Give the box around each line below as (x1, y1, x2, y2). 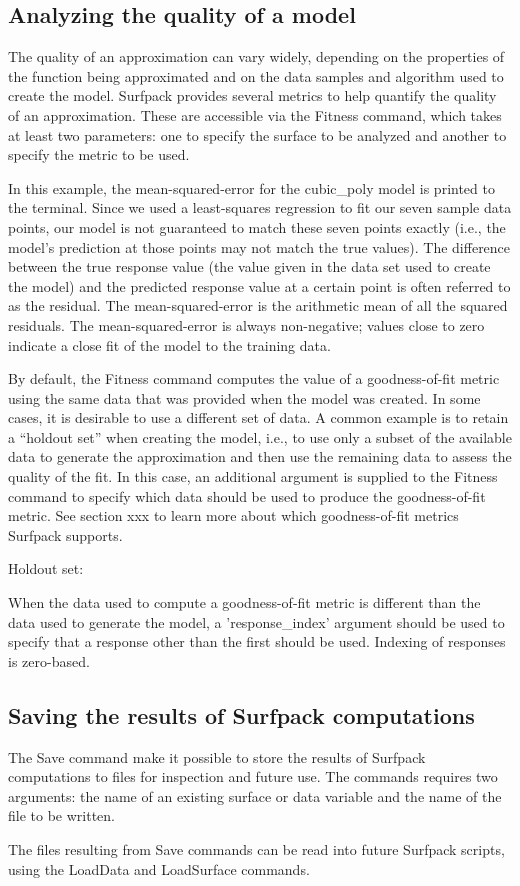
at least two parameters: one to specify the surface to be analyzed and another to (8, 124, 507, 145)
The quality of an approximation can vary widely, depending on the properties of (8, 46, 505, 67)
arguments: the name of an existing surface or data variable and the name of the (8, 785, 502, 806)
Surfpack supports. (8, 524, 123, 545)
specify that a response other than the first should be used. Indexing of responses (8, 631, 506, 652)
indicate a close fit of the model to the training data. (8, 334, 331, 355)
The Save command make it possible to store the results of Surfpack (8, 746, 426, 767)
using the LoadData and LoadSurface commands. (8, 858, 310, 879)
